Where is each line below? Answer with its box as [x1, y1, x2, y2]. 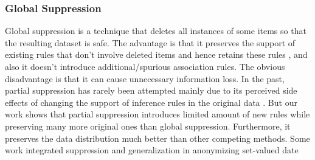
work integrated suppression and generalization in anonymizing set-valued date [5, 144, 299, 156]
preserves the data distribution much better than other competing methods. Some [5, 131, 310, 144]
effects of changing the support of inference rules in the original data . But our [5, 96, 297, 108]
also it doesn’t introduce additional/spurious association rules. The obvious [5, 60, 285, 72]
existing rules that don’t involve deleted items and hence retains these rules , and [5, 48, 308, 61]
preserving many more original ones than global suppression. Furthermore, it [5, 119, 291, 132]
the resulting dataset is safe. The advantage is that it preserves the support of [5, 36, 296, 49]
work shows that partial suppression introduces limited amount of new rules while [5, 108, 310, 120]
